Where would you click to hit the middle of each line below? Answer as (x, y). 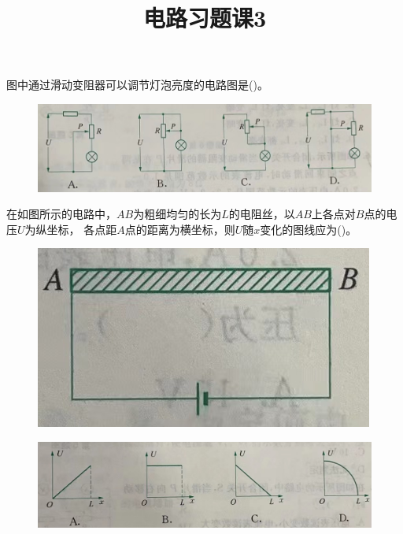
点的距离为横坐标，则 (180, 229)
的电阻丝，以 (262, 214)
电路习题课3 (205, 18)
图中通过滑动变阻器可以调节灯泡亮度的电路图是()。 (137, 85)
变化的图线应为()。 (309, 229)
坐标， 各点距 (82, 229)
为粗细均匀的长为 (177, 214)
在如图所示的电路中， (61, 214)
